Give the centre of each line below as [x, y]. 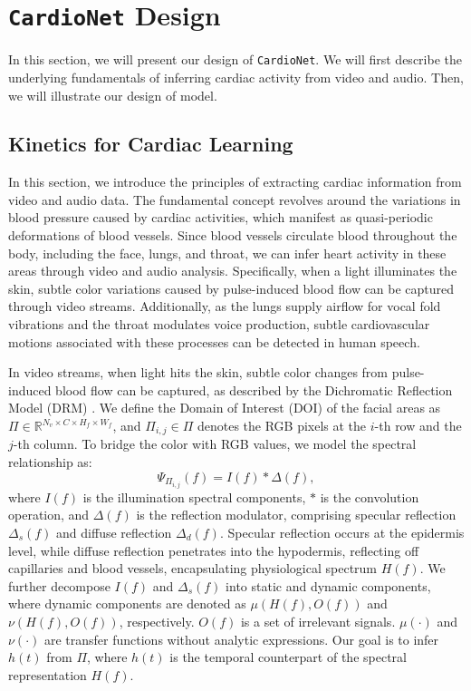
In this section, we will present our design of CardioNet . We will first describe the [235, 59]
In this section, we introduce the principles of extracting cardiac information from [235, 182]
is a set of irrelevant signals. [318, 621]
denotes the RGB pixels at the [282, 426]
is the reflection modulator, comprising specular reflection [296, 515]
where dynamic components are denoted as [127, 603]
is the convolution [370, 496]
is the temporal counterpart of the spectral [288, 657]
